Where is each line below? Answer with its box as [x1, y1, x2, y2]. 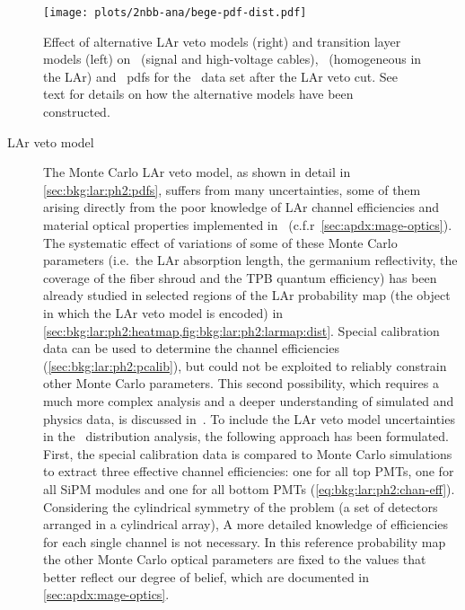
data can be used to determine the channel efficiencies [43, 339, 339, 358]
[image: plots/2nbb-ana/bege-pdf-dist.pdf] [43, 6, 307, 19]
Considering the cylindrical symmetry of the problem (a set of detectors [43, 497, 438, 516]
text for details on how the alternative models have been [43, 84, 354, 103]
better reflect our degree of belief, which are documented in [43, 567, 370, 586]
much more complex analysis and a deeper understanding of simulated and [43, 391, 454, 410]
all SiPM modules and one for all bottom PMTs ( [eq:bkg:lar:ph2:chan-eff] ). [43, 479, 455, 498]
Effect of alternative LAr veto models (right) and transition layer [43, 31, 401, 50]
